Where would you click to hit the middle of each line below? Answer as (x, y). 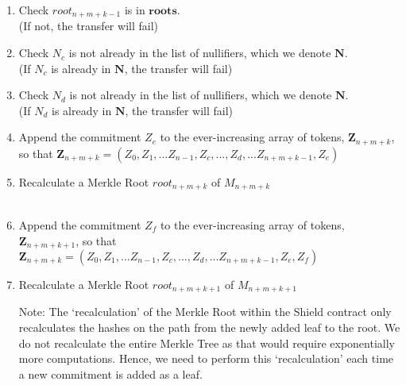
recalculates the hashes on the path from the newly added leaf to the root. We (209, 327)
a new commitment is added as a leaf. (110, 373)
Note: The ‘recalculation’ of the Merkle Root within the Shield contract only (205, 312)
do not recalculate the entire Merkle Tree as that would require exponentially (207, 343)
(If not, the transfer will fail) (88, 26)
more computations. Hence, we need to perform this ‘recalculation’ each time (206, 358)
